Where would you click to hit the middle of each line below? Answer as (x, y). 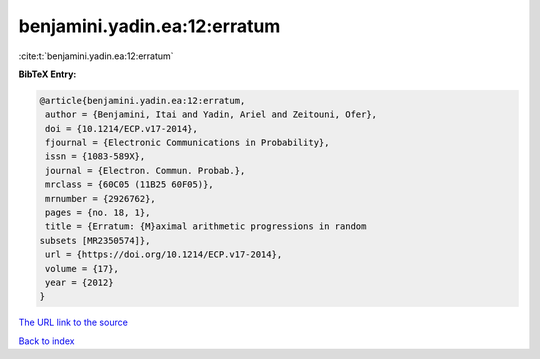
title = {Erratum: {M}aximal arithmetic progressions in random (206, 226)
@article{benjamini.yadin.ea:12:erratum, (142, 100)
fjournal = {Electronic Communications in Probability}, (187, 143)
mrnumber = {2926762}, (101, 198)
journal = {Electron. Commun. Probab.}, (145, 170)
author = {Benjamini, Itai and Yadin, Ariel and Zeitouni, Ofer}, (211, 114)
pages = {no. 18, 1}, (98, 213)
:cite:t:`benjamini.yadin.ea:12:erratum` (96, 56)
